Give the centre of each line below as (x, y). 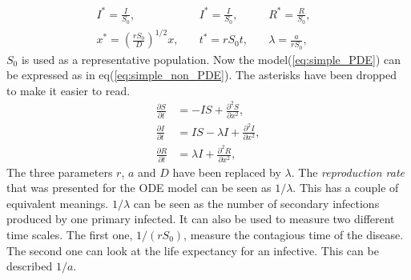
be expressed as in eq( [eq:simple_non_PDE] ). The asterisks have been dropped (201, 75)
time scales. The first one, (70, 234)
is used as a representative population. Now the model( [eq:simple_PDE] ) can (211, 59)
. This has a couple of (346, 188)
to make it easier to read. (68, 90)
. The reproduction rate (348, 172)
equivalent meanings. (58, 203)
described (30, 266)
